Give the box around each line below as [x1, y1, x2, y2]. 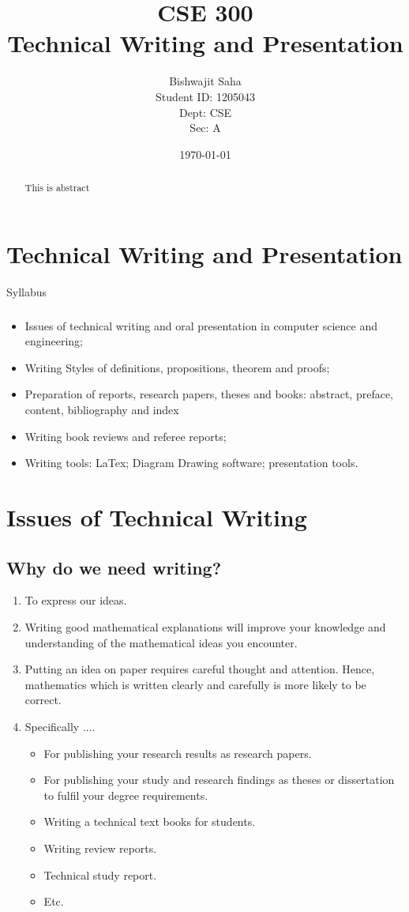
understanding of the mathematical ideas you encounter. [24, 634, 298, 650]
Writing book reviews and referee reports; [24, 428, 227, 444]
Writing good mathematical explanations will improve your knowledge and [24, 618, 386, 635]
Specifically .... [24, 718, 96, 734]
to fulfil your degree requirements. [43, 786, 208, 803]
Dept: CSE [178, 104, 232, 120]
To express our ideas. [24, 592, 127, 609]
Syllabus [6, 283, 47, 300]
